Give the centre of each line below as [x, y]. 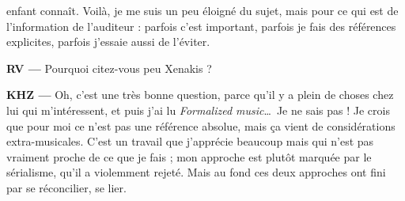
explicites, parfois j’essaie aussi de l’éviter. [108, 42]
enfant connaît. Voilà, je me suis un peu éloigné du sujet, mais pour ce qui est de [202, 10]
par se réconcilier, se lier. [66, 187]
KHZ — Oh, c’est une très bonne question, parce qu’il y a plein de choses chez [200, 95]
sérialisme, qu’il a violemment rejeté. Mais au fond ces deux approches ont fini [196, 172]
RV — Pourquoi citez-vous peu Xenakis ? [109, 68]
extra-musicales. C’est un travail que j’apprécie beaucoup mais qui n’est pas [190, 141]
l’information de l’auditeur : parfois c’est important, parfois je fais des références [201, 26]
